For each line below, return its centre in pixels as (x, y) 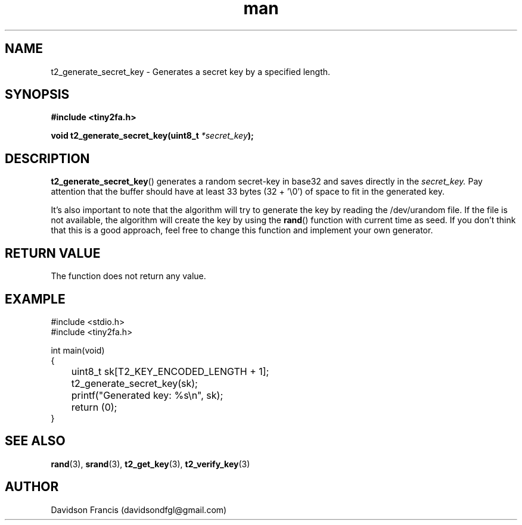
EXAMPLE (35, 299)
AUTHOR (32, 487)
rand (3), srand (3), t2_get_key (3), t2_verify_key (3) (150, 464)
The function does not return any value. (128, 276)
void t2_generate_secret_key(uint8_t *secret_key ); (152, 136)
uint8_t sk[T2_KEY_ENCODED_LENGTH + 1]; (170, 371)
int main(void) (78, 350)
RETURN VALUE (53, 253)
